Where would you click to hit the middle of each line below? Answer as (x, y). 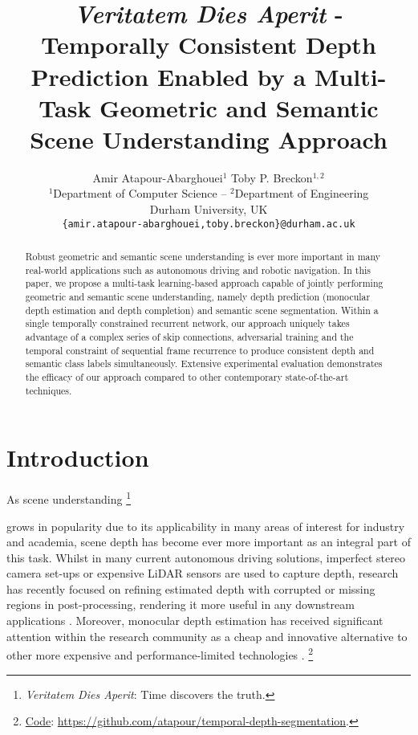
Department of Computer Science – (140, 193)
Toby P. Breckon (272, 177)
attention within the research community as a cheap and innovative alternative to (207, 636)
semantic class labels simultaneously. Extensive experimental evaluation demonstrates (204, 363)
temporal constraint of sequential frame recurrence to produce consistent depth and (200, 350)
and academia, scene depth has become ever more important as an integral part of (209, 542)
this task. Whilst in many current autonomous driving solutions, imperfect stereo (206, 557)
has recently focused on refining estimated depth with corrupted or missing (191, 588)
